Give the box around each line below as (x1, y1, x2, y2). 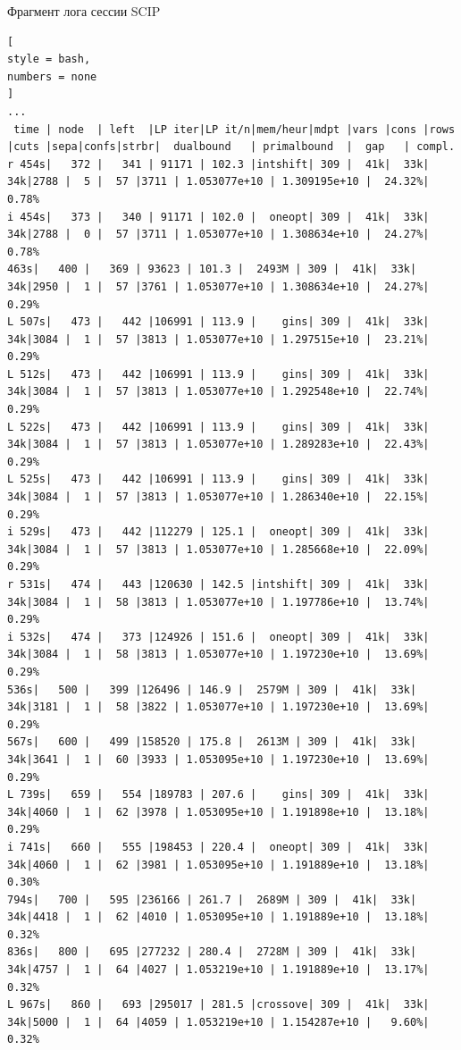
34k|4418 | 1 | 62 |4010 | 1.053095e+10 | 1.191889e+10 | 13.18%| (7, 911, 430, 924)
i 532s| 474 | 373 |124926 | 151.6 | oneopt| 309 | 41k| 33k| (7, 630, 430, 643)
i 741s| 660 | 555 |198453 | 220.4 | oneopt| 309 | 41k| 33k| (7, 840, 430, 853)
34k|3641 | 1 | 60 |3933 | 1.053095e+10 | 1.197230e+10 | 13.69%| (7, 752, 430, 766)
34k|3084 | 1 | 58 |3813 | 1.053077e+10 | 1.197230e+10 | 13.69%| (7, 648, 430, 661)
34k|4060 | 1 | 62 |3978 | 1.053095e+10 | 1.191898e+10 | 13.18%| (7, 805, 430, 819)
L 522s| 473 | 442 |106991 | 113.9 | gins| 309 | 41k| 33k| (7, 420, 430, 433)
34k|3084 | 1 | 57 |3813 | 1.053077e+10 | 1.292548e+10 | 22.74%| (7, 385, 430, 399)
